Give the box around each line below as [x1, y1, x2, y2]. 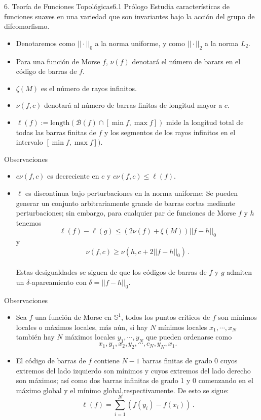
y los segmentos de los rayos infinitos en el [104, 127, 236, 137]
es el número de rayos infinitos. [41, 82, 137, 93]
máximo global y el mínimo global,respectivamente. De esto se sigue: [16, 385, 229, 395]
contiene [94, 355, 120, 366]
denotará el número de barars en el [132, 56, 241, 66]
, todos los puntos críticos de [121, 312, 210, 322]
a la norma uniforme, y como [95, 37, 185, 48]
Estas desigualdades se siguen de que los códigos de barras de [16, 267, 207, 277]
